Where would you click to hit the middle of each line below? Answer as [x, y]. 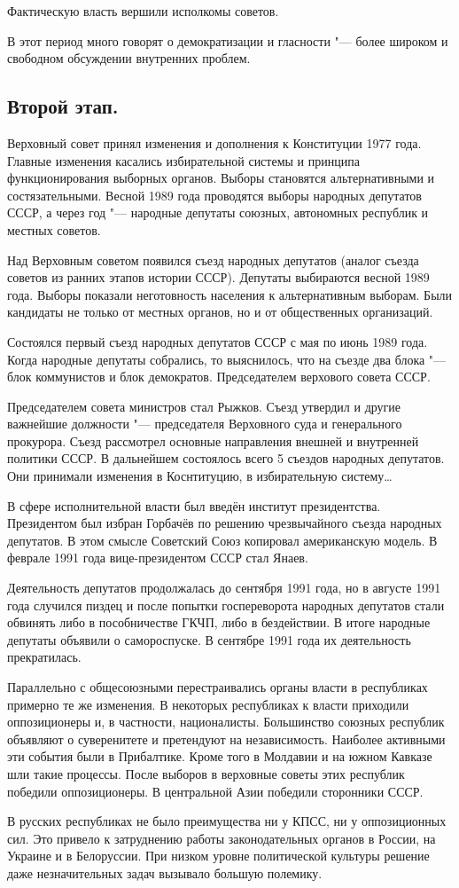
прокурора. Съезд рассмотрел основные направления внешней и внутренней [213, 440]
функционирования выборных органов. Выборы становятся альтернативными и [221, 178]
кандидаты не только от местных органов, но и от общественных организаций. [220, 312]
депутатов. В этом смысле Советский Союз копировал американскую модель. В [222, 540]
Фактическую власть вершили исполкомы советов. [143, 11]
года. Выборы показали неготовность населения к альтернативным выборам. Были [230, 294]
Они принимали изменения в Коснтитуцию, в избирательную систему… [200, 476]
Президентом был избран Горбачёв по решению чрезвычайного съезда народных [225, 523]
